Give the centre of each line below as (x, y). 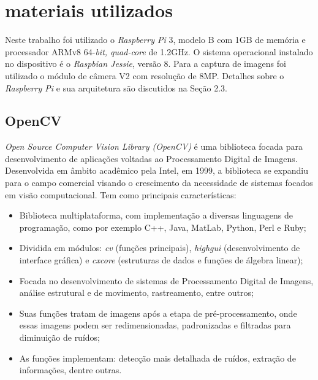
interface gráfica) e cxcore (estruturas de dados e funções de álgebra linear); (161, 260)
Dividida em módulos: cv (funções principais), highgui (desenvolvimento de (160, 248)
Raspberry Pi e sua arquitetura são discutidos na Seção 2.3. (116, 87)
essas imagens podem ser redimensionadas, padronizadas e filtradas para (155, 325)
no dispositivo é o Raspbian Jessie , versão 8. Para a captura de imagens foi (146, 64)
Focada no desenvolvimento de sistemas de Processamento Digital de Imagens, (166, 280)
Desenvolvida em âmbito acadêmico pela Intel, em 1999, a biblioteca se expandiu (157, 170)
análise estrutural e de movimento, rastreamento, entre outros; (136, 293)
